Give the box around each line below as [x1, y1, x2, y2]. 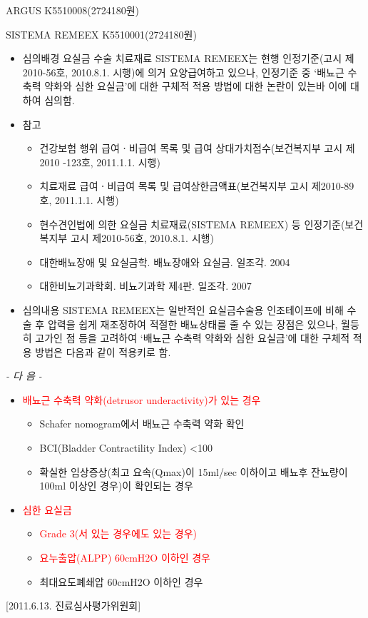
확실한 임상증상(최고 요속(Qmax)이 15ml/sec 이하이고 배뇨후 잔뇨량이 [39, 464, 348, 479]
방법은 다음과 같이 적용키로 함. [35, 344, 171, 359]
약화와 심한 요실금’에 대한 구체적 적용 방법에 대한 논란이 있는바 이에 [44, 78, 347, 93]
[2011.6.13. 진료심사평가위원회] [6, 598, 141, 613]
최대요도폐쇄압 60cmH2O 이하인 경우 [39, 574, 203, 589]
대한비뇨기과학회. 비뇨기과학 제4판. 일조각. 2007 [39, 278, 252, 293]
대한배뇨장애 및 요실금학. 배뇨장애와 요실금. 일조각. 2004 [39, 254, 290, 269]
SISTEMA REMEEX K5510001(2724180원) [6, 26, 197, 41]
